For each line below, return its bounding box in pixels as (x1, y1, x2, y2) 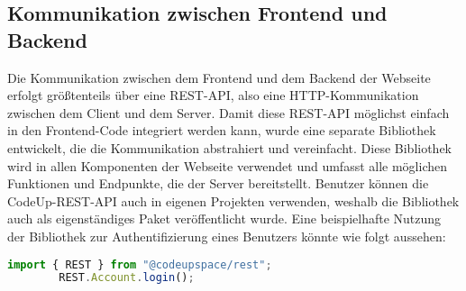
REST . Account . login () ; (59, 271, 195, 285)
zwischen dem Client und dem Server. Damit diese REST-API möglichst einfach (7, 103, 450, 122)
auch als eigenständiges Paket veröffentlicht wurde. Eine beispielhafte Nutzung (7, 209, 442, 228)
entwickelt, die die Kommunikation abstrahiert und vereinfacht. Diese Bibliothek (7, 138, 452, 157)
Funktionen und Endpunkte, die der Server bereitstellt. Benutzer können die (7, 174, 429, 193)
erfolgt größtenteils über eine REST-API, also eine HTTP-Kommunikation (7, 86, 419, 105)
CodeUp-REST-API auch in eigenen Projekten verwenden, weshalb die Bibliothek (7, 191, 460, 210)
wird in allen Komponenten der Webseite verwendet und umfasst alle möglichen (7, 156, 448, 175)
